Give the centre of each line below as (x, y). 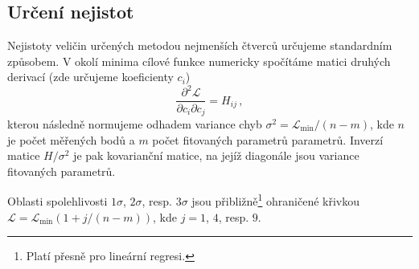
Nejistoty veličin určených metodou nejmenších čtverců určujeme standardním (200, 45)
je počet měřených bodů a (71, 139)
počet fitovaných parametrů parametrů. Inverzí (268, 139)
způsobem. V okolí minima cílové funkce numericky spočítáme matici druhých (199, 61)
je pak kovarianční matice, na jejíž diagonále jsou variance (216, 155)
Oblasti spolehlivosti (58, 201)
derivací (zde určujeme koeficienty (90, 77)
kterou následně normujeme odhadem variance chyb (135, 124)
